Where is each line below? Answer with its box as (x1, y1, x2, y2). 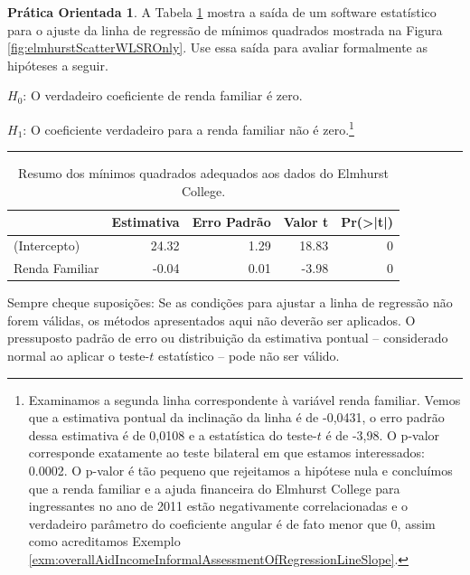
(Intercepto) (14, 236, 80, 255)
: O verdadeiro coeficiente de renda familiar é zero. (23, 86, 303, 105)
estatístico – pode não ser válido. (157, 345, 340, 364)
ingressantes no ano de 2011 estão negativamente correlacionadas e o (28, 496, 409, 515)
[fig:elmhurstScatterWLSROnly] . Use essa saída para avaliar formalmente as (7, 38, 428, 57)
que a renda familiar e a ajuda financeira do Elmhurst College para (28, 478, 400, 497)
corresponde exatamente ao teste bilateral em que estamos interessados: (28, 443, 425, 462)
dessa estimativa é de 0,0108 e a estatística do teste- (28, 425, 317, 444)
